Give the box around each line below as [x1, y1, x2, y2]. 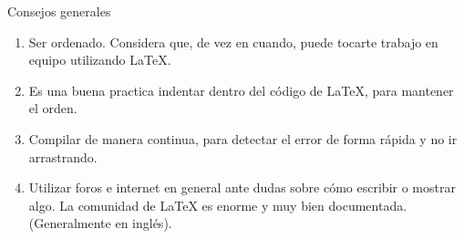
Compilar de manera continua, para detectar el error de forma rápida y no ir [28, 129, 458, 148]
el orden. [28, 99, 77, 118]
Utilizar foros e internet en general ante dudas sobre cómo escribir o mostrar [28, 178, 456, 197]
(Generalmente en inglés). [28, 213, 172, 233]
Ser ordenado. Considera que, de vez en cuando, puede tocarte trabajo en [28, 32, 438, 51]
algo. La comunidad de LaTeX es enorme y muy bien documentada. [28, 195, 407, 214]
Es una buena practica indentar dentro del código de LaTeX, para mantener [28, 80, 454, 99]
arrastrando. [28, 147, 98, 166]
